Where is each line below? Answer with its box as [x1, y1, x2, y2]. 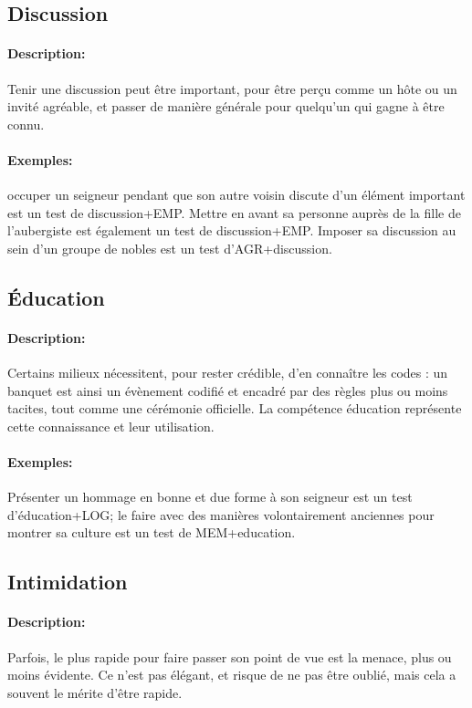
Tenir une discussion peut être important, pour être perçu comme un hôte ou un [7, 78, 457, 98]
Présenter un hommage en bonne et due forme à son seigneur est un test [7, 487, 413, 506]
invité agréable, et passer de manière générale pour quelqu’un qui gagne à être [7, 97, 445, 116]
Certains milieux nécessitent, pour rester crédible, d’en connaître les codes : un [7, 363, 448, 382]
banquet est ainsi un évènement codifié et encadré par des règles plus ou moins [7, 380, 448, 400]
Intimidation [7, 567, 128, 596]
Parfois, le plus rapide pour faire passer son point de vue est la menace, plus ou [7, 647, 452, 666]
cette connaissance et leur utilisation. [7, 416, 215, 435]
